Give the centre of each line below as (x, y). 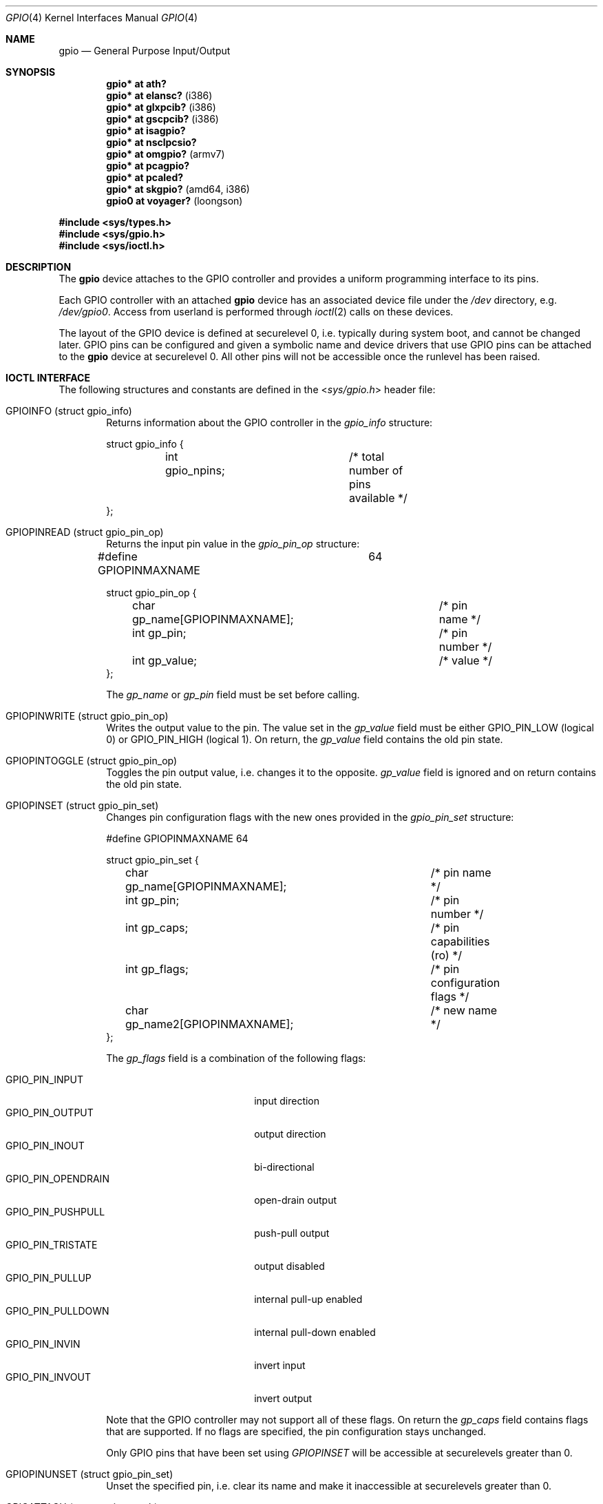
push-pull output (292, 1233)
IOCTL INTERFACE (48, 378)
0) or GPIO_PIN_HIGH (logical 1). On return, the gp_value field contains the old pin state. (305, 739)
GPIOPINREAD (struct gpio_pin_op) (85, 532)
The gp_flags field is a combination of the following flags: (236, 1058)
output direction (290, 1134)
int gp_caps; (157, 928)
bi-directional (284, 1167)
